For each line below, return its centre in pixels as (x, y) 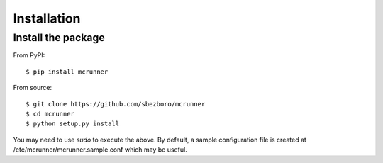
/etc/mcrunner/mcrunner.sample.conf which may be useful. (100, 150)
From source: (33, 88)
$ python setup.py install (73, 124)
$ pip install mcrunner (67, 72)
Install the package (59, 38)
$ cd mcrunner (50, 114)
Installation (47, 18)
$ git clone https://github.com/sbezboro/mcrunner (116, 104)
